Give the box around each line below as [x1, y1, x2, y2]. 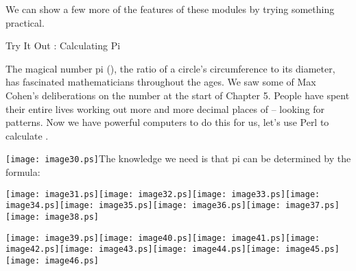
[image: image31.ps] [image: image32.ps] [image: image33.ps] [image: [5, 189, 320, 199]
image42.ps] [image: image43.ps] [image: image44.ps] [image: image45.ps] [5, 244, 340, 255]
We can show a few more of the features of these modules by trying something [5, 2, 335, 16]
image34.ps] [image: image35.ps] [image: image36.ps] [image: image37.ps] [5, 201, 340, 211]
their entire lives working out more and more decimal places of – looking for [5, 101, 325, 116]
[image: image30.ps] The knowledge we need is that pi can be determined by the [5, 151, 351, 166]
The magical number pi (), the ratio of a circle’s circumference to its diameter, [5, 61, 335, 75]
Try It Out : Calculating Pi [5, 38, 121, 53]
